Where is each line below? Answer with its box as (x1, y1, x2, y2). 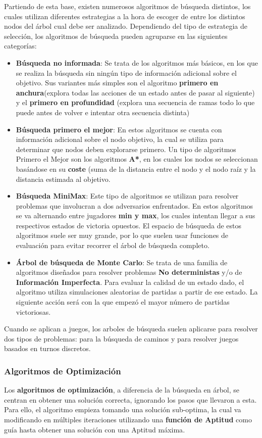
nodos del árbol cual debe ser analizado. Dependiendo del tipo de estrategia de (4, 21, 248, 31)
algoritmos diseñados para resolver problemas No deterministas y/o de (16, 267, 242, 277)
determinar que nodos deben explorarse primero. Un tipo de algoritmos (16, 143, 236, 154)
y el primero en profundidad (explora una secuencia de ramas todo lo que (16, 97, 255, 108)
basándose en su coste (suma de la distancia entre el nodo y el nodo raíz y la (16, 163, 256, 174)
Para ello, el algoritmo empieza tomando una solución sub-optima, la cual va (4, 404, 241, 415)
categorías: (4, 40, 37, 51)
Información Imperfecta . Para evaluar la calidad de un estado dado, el (16, 276, 244, 287)
